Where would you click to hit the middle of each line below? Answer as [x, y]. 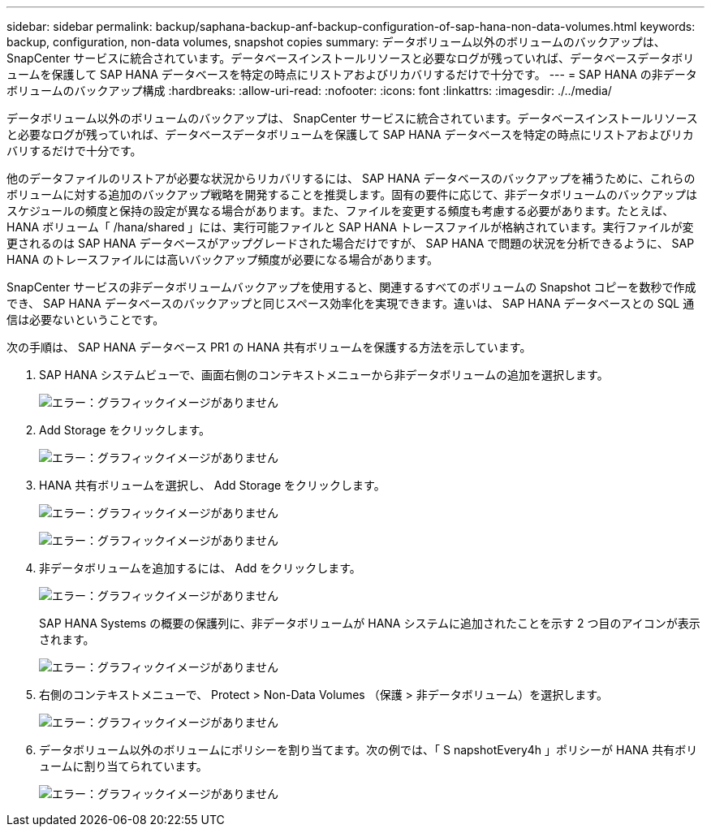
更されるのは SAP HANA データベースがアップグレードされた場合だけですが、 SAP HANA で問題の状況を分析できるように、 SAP [351, 243]
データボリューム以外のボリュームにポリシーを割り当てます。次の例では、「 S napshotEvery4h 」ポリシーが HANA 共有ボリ [368, 750]
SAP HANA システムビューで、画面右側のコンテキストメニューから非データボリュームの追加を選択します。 [324, 375]
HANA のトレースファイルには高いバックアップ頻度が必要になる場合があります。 [223, 259]
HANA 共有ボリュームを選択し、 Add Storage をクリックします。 [212, 485]
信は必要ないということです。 [86, 319]
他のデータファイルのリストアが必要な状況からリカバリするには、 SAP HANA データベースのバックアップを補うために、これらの [351, 178]
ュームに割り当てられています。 [123, 766]
